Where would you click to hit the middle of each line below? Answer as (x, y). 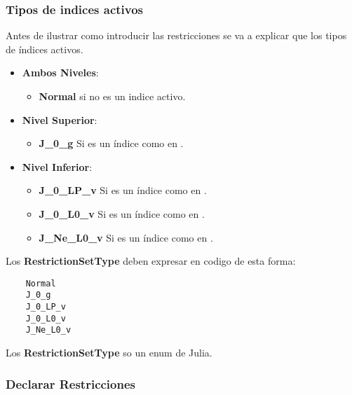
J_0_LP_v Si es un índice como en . (123, 190)
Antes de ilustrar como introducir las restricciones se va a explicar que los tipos (176, 35)
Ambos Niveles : (60, 72)
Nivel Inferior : (57, 166)
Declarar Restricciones (70, 383)
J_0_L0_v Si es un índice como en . (122, 213)
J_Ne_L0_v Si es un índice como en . (126, 237)
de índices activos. (45, 49)
